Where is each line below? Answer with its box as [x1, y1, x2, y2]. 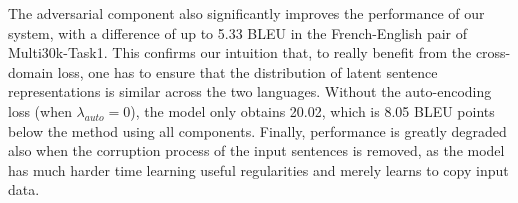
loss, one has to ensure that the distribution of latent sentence [57, 61, 438, 82]
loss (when [8, 100, 72, 121]
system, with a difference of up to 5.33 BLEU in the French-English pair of [8, 22, 468, 43]
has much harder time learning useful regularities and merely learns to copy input [8, 159, 509, 180]
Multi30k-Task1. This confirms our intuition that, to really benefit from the [8, 42, 472, 63]
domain [8, 61, 54, 82]
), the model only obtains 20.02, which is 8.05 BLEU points [130, 100, 495, 121]
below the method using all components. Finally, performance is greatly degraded [8, 120, 507, 141]
